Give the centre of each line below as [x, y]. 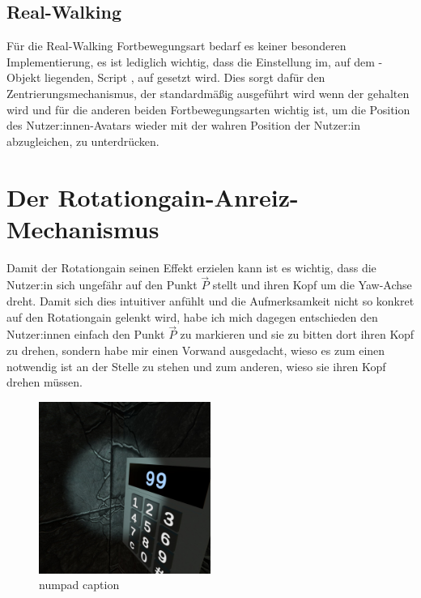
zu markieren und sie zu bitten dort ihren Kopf [297, 334]
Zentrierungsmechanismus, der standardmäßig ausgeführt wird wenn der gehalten [208, 93]
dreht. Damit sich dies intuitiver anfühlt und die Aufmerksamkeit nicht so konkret [210, 301]
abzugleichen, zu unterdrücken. [83, 141]
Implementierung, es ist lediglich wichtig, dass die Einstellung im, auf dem [191, 61]
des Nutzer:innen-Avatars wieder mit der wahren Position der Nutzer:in [184, 125]
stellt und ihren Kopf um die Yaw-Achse [312, 285]
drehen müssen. [45, 382]
